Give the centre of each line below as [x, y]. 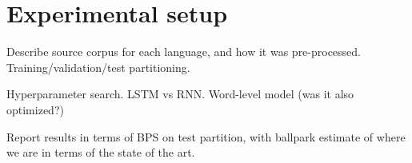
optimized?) [35, 109]
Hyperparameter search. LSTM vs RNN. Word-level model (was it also [180, 94]
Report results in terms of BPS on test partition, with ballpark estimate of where [206, 136]
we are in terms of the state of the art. [101, 152]
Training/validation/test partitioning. [98, 67]
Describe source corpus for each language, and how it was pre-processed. [184, 52]
